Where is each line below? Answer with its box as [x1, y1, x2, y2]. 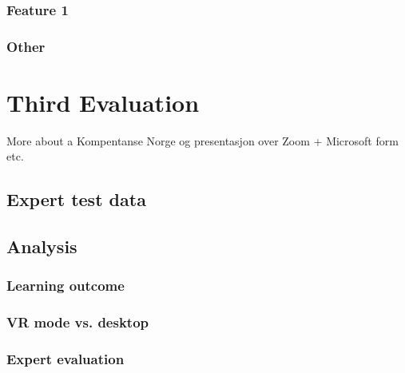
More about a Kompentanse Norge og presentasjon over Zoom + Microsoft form [6, 132, 399, 149]
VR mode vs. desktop [6, 312, 149, 332]
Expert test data [6, 187, 146, 212]
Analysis [6, 234, 77, 259]
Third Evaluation [6, 85, 200, 118]
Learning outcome [6, 276, 125, 296]
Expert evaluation [6, 349, 125, 369]
